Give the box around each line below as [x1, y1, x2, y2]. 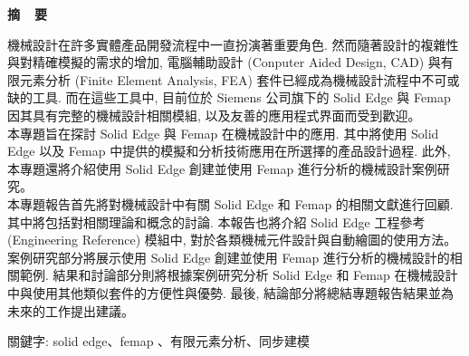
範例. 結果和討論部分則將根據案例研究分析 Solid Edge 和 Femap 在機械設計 [19, 265, 458, 284]
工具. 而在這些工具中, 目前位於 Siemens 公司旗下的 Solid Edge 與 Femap [32, 88, 451, 107]
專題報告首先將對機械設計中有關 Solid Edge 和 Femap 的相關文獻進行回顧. [19, 194, 454, 213]
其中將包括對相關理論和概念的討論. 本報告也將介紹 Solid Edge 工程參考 [7, 212, 426, 231]
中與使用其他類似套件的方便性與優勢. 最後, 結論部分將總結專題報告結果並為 [7, 283, 455, 302]
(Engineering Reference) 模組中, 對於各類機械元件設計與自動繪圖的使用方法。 [7, 230, 457, 249]
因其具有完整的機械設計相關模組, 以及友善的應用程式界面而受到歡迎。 [7, 105, 421, 124]
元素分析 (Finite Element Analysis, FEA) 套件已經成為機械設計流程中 [19, 70, 422, 89]
